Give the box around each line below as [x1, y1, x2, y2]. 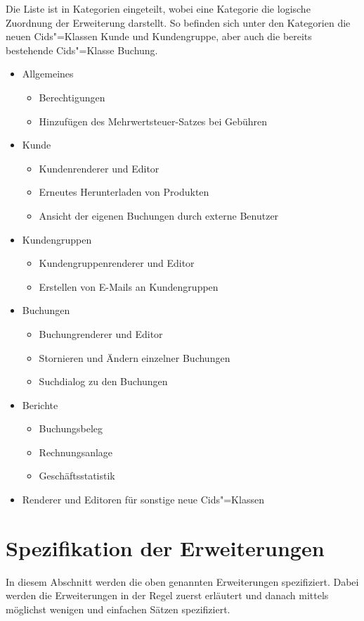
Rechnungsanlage [39, 444, 113, 459]
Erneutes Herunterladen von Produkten [39, 184, 209, 199]
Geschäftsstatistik [39, 468, 115, 483]
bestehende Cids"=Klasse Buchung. [6, 42, 158, 57]
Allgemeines [22, 66, 74, 81]
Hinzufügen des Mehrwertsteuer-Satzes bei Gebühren [39, 113, 268, 128]
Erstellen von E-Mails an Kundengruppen [39, 279, 219, 294]
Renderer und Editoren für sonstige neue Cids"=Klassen [22, 492, 264, 507]
